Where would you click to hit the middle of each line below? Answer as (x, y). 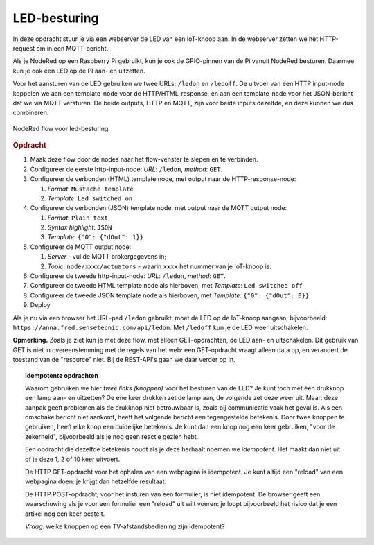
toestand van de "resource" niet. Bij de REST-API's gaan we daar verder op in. (124, 360)
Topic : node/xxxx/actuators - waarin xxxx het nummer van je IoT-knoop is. (159, 266)
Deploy (41, 305)
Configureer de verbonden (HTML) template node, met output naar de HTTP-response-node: (163, 179)
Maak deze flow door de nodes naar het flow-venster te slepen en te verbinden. (144, 159)
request (24, 48)
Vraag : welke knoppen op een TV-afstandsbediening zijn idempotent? (125, 526)
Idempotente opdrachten (62, 375)
